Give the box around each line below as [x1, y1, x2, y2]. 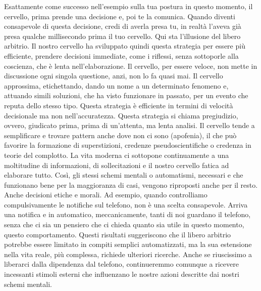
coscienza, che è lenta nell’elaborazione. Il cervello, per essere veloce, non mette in [4, 60, 257, 71]
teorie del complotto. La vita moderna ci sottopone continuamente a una [4, 149, 229, 160]
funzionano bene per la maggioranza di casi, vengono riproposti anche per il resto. [4, 179, 258, 190]
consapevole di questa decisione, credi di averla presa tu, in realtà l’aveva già [4, 21, 241, 31]
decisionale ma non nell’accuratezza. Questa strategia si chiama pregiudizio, [4, 110, 238, 120]
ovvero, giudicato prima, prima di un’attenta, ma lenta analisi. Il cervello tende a [4, 120, 255, 131]
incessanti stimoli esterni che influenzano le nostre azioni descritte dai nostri [4, 269, 239, 279]
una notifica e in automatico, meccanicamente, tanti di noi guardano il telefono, [4, 209, 251, 220]
